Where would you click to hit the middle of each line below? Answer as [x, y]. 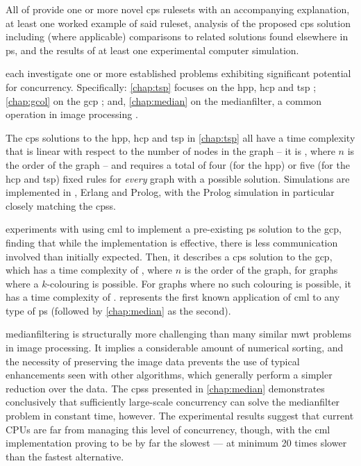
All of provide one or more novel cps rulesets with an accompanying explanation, [178, 9]
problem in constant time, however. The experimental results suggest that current [180, 416]
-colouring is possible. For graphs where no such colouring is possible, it [199, 283]
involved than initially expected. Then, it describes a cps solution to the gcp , [169, 256]
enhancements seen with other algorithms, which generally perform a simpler [169, 375]
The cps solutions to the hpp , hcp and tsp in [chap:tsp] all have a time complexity [180, 137]
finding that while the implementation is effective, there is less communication [172, 242]
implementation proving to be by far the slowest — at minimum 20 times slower [176, 443]
